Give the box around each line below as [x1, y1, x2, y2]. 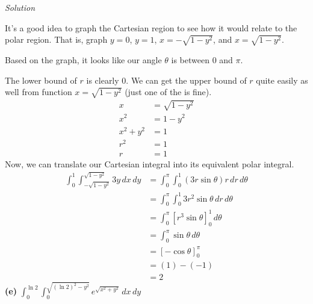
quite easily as [256, 73, 308, 86]
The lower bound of [5, 73, 77, 86]
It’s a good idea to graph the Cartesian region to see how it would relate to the [5, 21, 297, 34]
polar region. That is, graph [5, 33, 108, 46]
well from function [5, 85, 72, 98]
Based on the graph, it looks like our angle [5, 53, 162, 66]
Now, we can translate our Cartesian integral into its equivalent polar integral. [5, 157, 294, 170]
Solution [5, 1, 36, 13]
